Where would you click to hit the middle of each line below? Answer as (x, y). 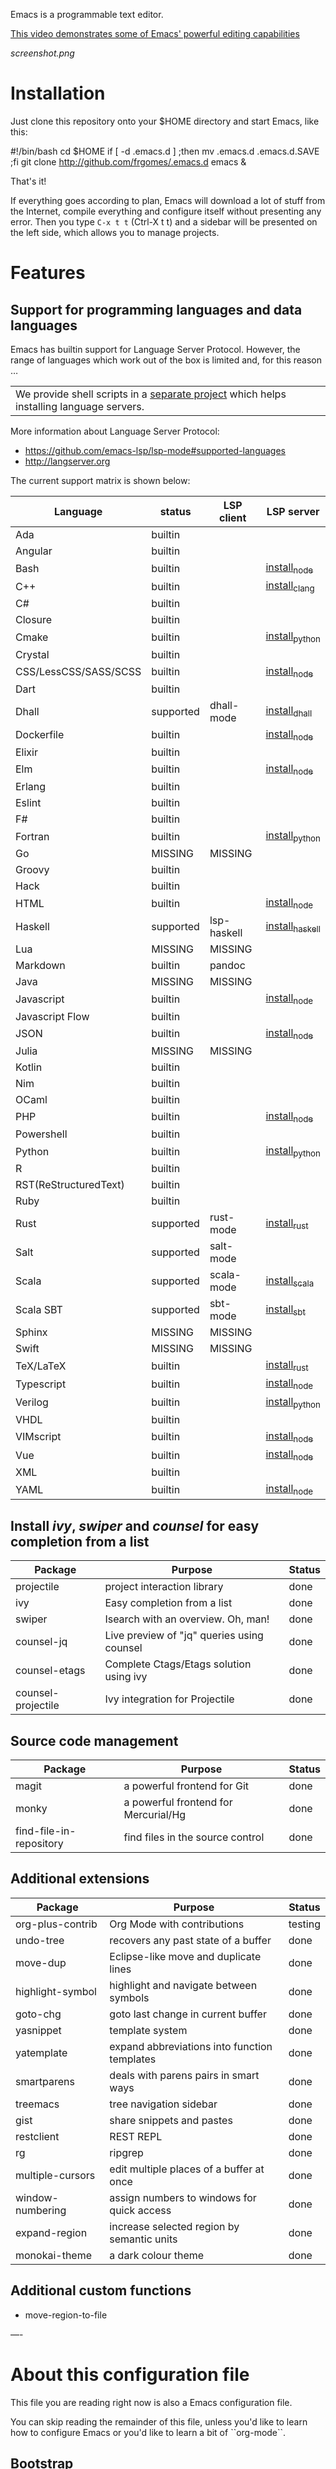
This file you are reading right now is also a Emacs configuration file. (151, 2402)
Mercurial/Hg (155, 1814)
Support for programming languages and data (156, 309)
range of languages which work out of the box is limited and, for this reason (166, 360)
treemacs (37, 2104)
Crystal (32, 654)
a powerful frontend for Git (186, 1786)
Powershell (41, 1134)
